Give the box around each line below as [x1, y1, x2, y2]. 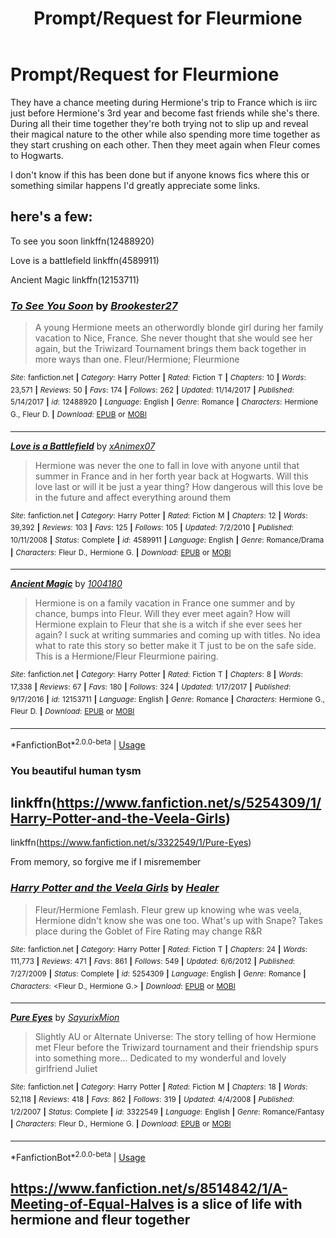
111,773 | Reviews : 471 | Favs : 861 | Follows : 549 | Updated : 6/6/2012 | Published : [10, 957, 296, 967]
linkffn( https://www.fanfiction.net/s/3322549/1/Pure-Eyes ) [10, 837, 252, 849]
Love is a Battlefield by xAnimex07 [10, 440, 156, 452]
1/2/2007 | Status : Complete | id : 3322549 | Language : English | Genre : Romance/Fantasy [10, 1107, 325, 1117]
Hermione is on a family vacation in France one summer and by [34, 597, 296, 609]
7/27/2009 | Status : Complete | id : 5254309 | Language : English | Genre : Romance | [10, 968, 307, 979]
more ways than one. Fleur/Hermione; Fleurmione [34, 353, 240, 366]
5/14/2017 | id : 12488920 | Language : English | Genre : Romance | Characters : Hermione [10, 397, 319, 407]
